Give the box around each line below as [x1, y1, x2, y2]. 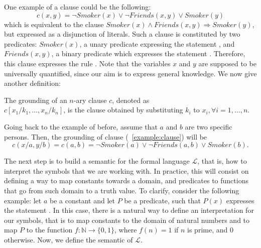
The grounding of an [4, 94, 67, 105]
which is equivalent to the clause [4, 19, 104, 29]
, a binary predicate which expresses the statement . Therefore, [51, 48, 245, 59]
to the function [26, 224, 73, 235]
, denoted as [112, 94, 150, 105]
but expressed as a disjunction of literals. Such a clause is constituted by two [4, 29, 240, 39]
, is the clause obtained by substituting [63, 104, 183, 115]
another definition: [4, 78, 61, 88]
